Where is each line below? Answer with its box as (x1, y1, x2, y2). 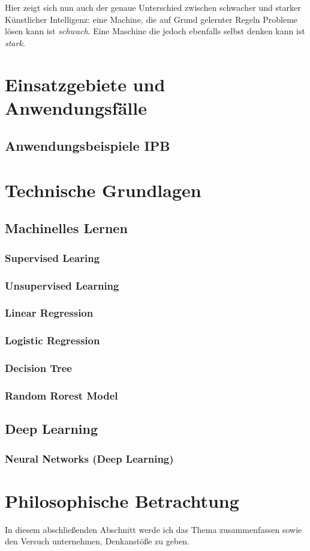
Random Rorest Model (5, 388, 118, 403)
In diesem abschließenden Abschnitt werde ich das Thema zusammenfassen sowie (5, 523, 302, 535)
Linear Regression (5, 305, 94, 320)
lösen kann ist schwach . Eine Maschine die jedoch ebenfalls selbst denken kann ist (5, 25, 305, 37)
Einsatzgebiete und (5, 72, 165, 96)
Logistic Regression (5, 333, 100, 348)
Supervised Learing (5, 250, 100, 265)
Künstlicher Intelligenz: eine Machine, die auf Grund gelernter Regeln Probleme (5, 13, 298, 25)
